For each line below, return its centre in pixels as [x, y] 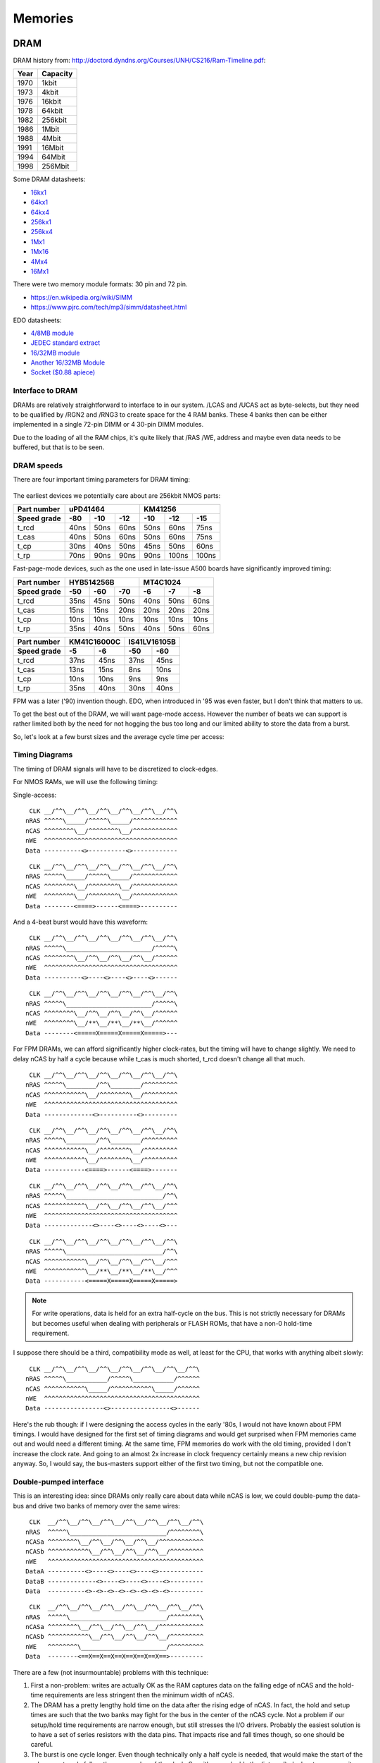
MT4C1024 [162, 582]
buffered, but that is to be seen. [59, 447]
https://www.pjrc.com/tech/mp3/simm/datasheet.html [109, 307]
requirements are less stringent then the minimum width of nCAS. [140, 1695]
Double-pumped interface [59, 1482]
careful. [42, 1745]
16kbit [51, 102]
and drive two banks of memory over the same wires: [103, 1506]
